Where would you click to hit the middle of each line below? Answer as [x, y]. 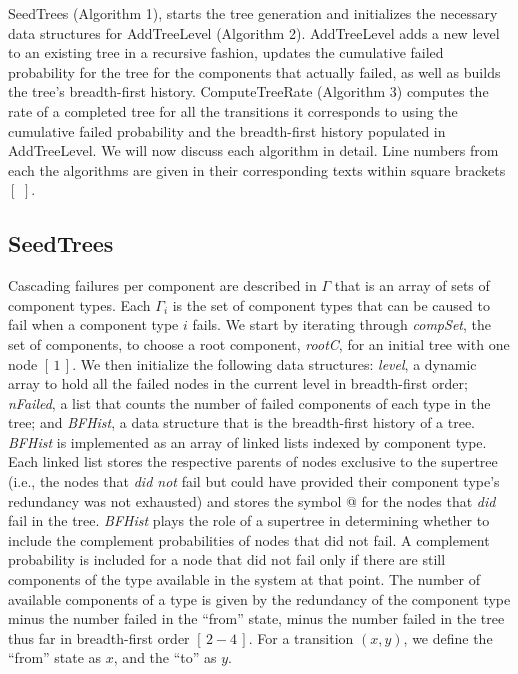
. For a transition [301, 637]
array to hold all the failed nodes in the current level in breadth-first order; [238, 383]
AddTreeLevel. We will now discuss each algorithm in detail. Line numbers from [253, 150]
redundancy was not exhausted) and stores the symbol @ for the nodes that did [252, 500]
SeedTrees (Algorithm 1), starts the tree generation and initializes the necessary [253, 13]
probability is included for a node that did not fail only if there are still [227, 559]
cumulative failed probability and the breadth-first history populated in [227, 130]
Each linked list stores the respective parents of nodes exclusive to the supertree [253, 461]
